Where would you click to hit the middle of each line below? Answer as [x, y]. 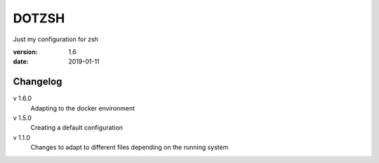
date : [21, 62]
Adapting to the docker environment [83, 108]
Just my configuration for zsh [55, 39]
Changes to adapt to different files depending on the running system [129, 148]
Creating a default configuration [77, 128]
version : [25, 52]
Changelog [38, 81]
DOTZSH [39, 18]
